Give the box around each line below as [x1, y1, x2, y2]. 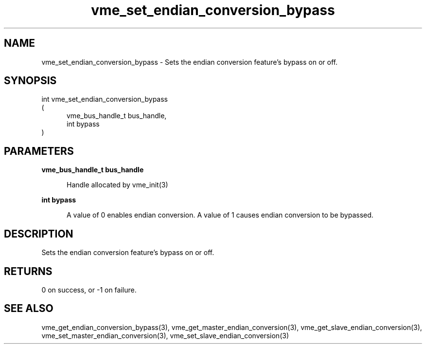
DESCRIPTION [4, 227, 73, 240]
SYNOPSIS [4, 74, 57, 87]
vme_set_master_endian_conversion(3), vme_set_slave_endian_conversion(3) [41, 331, 289, 340]
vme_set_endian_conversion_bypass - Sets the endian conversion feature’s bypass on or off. [41, 57, 337, 66]
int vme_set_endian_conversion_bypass [41, 95, 168, 104]
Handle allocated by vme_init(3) [67, 181, 168, 189]
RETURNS [4, 265, 53, 277]
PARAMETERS [4, 145, 74, 157]
